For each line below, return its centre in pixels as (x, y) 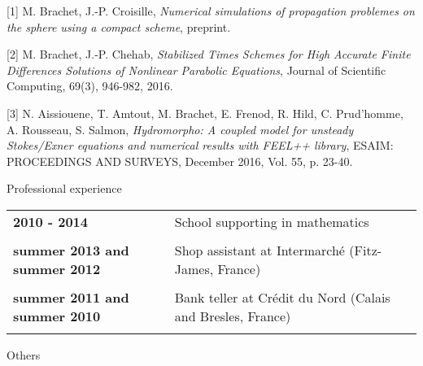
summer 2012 (57, 268)
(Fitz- (366, 250)
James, (194, 268)
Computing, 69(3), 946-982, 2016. (90, 86)
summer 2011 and (71, 297)
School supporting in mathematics (272, 221)
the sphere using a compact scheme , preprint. (119, 26)
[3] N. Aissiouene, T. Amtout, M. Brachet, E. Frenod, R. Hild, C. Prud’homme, (205, 113)
